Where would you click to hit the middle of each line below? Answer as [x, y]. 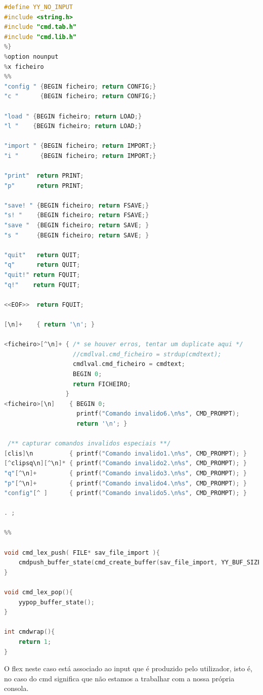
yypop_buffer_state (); [56, 602]
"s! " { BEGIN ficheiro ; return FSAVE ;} [77, 215]
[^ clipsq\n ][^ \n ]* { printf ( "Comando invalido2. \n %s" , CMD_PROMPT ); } [125, 463]
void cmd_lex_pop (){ [39, 592]
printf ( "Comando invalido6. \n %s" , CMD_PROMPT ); [158, 414]
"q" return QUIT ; [42, 265]
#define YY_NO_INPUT [39, 7]
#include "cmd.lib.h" [40, 37]
